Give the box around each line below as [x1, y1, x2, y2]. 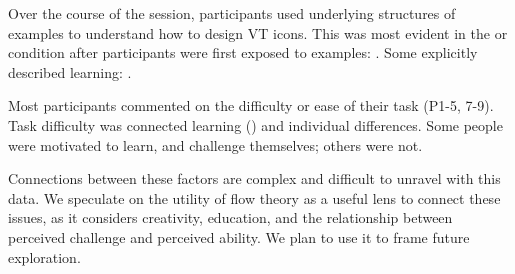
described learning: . [8, 61, 132, 82]
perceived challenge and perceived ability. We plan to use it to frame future [8, 226, 470, 247]
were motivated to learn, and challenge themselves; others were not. [8, 134, 423, 155]
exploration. [8, 246, 81, 267]
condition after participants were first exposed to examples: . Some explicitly [8, 42, 478, 63]
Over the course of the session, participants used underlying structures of [8, 3, 456, 23]
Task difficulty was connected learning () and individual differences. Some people [8, 114, 503, 135]
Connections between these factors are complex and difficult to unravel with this [8, 168, 501, 189]
